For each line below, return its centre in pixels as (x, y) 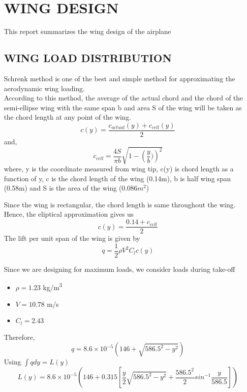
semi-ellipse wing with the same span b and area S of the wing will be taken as (123, 107)
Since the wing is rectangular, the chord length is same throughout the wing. (120, 204)
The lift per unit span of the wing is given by (72, 238)
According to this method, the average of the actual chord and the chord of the (123, 98)
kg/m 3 (53, 287)
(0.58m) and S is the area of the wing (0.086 (71, 188)
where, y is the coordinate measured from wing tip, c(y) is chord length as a (119, 169)
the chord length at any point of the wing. (68, 117)
